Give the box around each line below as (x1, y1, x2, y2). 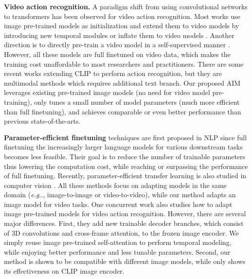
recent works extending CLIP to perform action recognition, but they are (4, 68, 222, 78)
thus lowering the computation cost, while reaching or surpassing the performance (4, 161, 248, 171)
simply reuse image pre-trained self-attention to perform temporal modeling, (4, 237, 232, 247)
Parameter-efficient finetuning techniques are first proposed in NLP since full (4, 132, 247, 142)
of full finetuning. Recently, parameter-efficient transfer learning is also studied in (4, 170, 247, 181)
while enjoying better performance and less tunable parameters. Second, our (4, 246, 231, 257)
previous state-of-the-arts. (4, 116, 81, 126)
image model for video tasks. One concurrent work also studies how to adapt (4, 199, 233, 209)
